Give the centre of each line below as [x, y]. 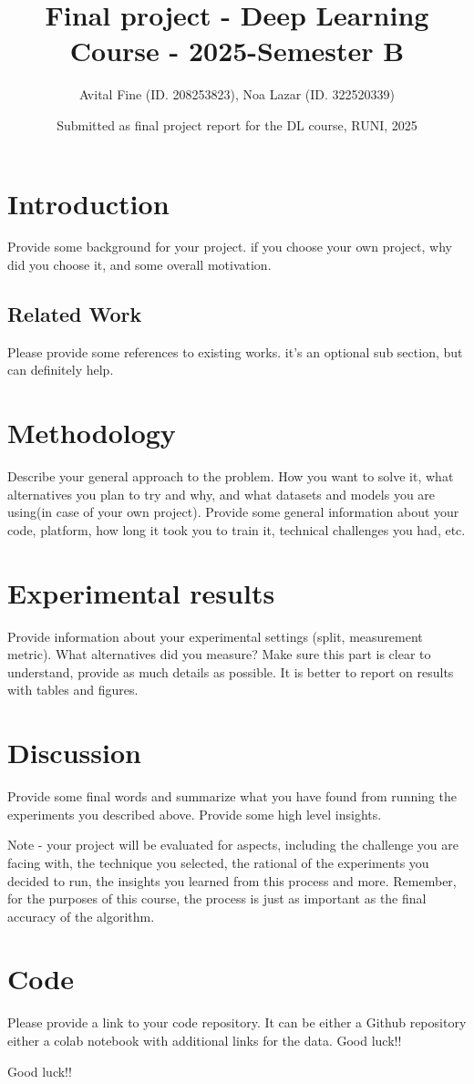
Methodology [92, 433]
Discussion [74, 753]
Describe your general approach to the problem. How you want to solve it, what [231, 476]
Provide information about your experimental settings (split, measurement [215, 636]
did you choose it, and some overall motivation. [139, 265]
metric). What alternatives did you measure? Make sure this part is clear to [219, 654]
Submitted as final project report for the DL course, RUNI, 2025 [237, 124]
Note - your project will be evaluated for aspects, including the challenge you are [233, 845]
